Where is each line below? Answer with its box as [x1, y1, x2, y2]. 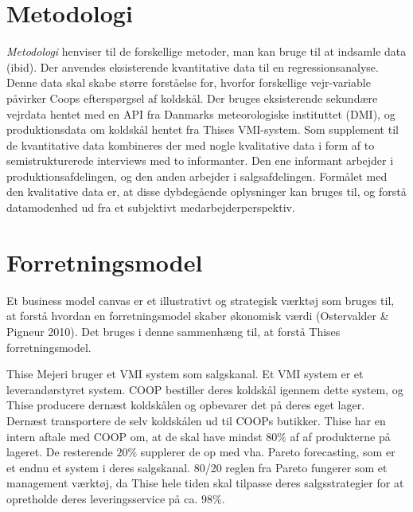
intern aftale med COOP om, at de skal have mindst [6, 428, 263, 444]
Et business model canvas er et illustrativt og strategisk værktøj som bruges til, [6, 291, 395, 308]
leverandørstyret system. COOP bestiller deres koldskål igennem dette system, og [6, 381, 403, 397]
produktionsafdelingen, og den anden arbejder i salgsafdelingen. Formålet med [6, 167, 388, 184]
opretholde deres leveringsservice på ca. [6, 490, 198, 506]
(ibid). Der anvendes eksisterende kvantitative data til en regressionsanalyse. [6, 58, 379, 75]
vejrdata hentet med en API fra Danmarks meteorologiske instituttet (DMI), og [6, 105, 395, 122]
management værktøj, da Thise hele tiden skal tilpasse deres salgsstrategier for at [6, 475, 404, 491]
